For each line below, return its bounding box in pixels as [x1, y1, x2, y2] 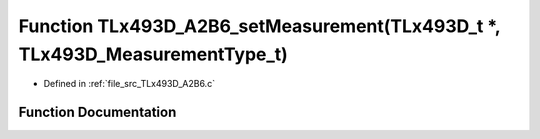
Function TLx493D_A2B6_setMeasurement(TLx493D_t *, [18, 15, 501, 37]
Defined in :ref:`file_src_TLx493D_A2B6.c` [43, 78, 215, 90]
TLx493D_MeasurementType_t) [18, 43, 289, 65]
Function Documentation [18, 104, 177, 121]
